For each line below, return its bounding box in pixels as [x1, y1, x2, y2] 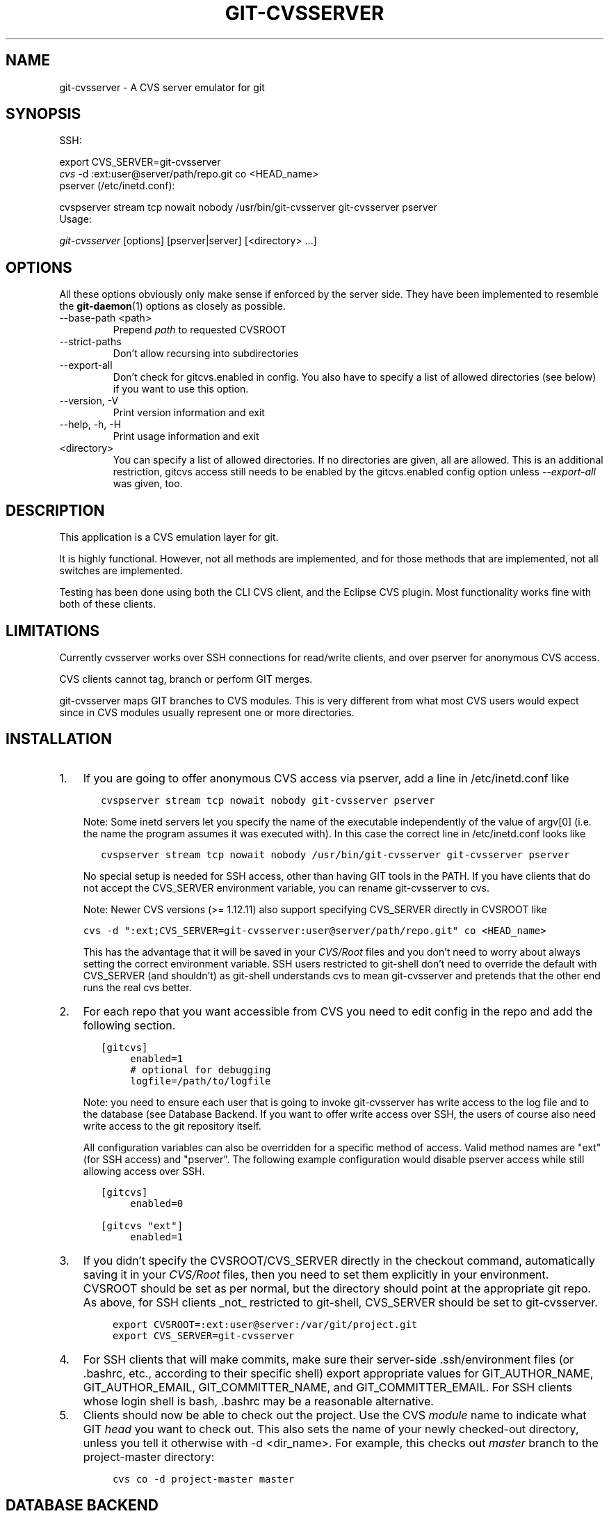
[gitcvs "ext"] [101, 1219, 184, 1231]
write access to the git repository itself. [83, 1119, 261, 1132]
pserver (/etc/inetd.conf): [59, 180, 175, 192]
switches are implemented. [59, 564, 183, 577]
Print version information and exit [113, 406, 265, 419]
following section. [83, 1018, 176, 1032]
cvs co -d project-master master [112, 1473, 295, 1485]
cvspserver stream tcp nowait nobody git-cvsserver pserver [101, 794, 435, 806]
